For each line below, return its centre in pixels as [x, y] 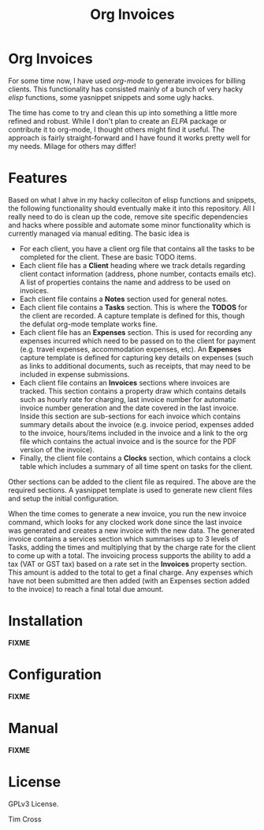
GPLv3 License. [33, 804]
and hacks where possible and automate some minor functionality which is [129, 225]
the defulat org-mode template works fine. [88, 324]
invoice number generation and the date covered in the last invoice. [129, 408]
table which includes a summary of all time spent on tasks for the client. [136, 466]
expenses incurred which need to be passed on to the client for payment [138, 341]
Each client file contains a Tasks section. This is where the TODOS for [134, 307]
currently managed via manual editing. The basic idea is [99, 233]
